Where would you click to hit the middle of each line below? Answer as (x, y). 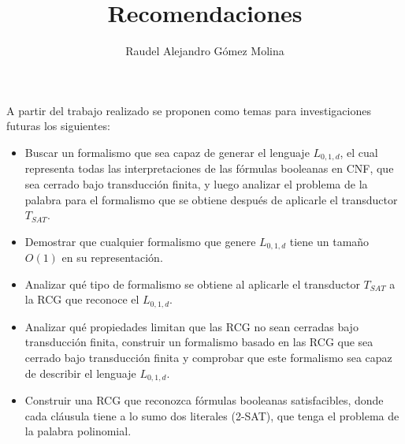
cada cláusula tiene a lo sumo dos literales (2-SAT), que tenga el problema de (212, 415)
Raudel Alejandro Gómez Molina (205, 51)
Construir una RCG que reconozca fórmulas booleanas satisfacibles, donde (204, 400)
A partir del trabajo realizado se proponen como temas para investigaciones (189, 110)
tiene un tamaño (329, 241)
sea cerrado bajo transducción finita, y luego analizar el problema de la (196, 183)
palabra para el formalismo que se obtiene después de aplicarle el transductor (211, 199)
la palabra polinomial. (78, 431)
